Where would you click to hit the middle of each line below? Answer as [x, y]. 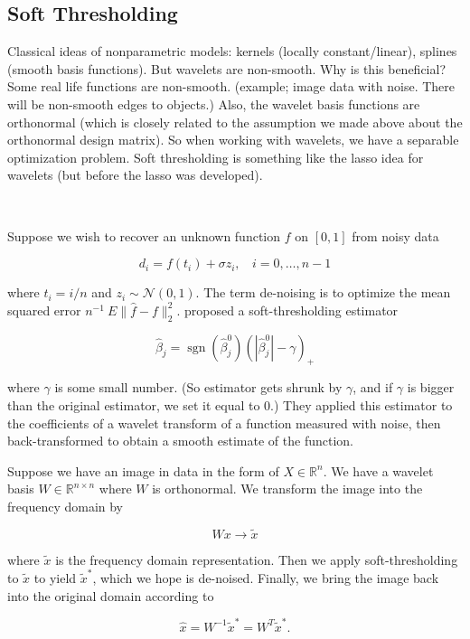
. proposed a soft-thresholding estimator [287, 310]
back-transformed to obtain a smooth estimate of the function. [180, 441]
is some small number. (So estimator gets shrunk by [198, 387]
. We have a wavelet [378, 470]
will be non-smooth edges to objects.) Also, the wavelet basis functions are [214, 103]
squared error [44, 310]
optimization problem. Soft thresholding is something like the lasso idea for [216, 157]
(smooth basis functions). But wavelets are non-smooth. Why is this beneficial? [227, 68]
